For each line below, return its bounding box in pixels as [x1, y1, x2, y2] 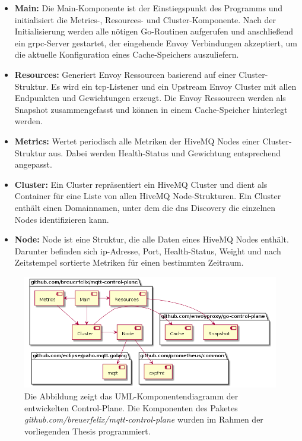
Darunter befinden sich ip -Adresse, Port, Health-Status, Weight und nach [14, 244, 281, 257]
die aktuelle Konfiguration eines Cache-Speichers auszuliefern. [14, 48, 239, 61]
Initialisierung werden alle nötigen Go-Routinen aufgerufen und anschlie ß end [14, 25, 294, 37]
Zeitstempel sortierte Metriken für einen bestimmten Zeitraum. [14, 256, 244, 269]
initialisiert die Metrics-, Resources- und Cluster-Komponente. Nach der [14, 13, 276, 26]
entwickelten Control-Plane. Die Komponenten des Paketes [24, 401, 238, 414]
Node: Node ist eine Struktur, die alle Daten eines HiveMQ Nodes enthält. [14, 233, 289, 245]
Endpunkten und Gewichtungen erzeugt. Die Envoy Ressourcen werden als [14, 92, 286, 104]
